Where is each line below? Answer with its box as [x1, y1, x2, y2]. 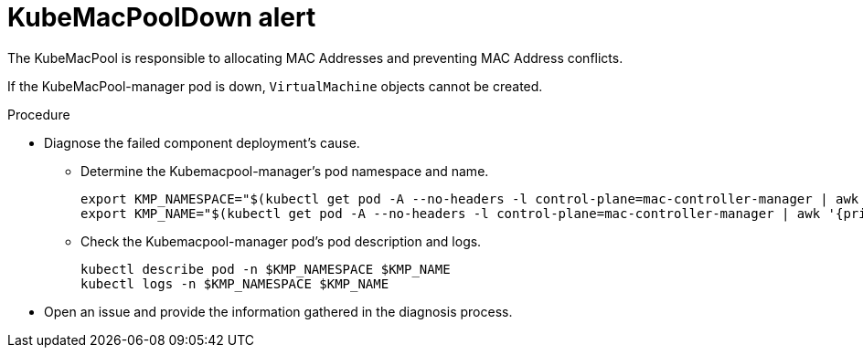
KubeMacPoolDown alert [7, 2, 316, 33]
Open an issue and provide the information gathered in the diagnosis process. [44, 303, 513, 319]
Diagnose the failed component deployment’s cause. [44, 134, 360, 151]
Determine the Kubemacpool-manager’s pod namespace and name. [80, 162, 489, 179]
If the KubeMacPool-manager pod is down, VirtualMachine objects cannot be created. [7, 78, 543, 94]
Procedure [7, 106, 70, 122]
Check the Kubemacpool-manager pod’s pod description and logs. [80, 233, 482, 249]
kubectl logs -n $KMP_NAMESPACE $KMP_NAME [80, 276, 389, 291]
